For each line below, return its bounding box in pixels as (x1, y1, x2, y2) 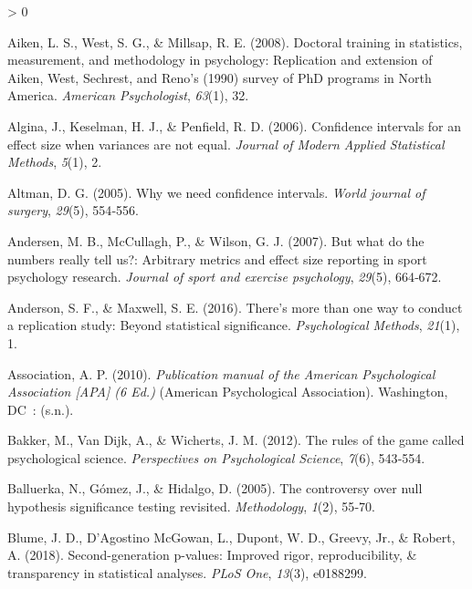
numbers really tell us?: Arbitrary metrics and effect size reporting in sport (7, 249, 427, 268)
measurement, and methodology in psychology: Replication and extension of (7, 50, 433, 69)
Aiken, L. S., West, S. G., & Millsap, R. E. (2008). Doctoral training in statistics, (7, 32, 463, 51)
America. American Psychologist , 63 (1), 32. (7, 86, 249, 105)
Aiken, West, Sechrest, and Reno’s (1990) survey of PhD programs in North (7, 67, 432, 87)
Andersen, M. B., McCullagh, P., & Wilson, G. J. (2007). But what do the (7, 231, 425, 250)
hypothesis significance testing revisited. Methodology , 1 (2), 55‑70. (7, 497, 375, 516)
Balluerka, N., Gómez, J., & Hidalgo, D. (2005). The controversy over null (7, 479, 423, 498)
